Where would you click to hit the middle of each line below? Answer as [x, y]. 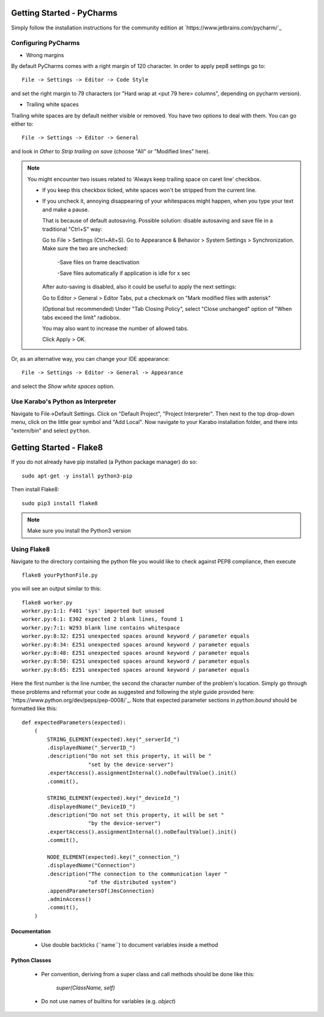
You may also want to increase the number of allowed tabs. [115, 328]
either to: [22, 124]
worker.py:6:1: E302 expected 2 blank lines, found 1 [102, 619]
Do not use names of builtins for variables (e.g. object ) [109, 1001]
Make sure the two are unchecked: [85, 248]
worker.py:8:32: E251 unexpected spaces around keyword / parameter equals [136, 636]
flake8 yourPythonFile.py [60, 575]
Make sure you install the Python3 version [79, 531]
